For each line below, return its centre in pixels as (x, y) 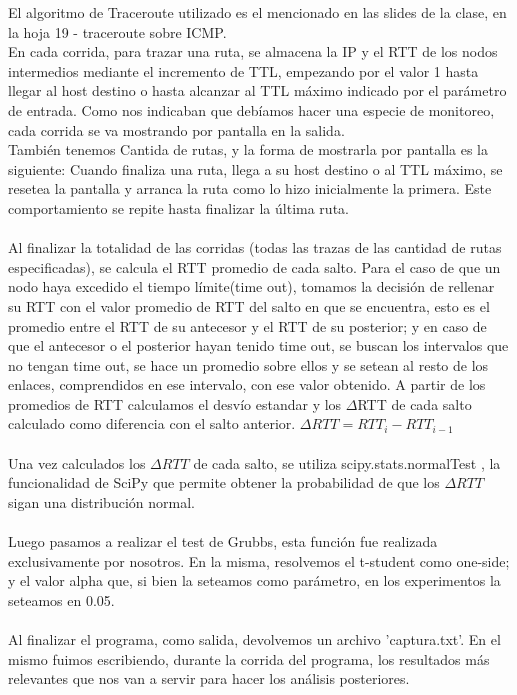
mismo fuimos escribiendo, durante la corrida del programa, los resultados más (249, 658)
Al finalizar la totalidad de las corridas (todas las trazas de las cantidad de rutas (255, 247)
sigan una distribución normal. (101, 501)
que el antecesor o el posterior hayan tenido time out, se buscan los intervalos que (258, 345)
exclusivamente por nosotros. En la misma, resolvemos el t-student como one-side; (259, 560)
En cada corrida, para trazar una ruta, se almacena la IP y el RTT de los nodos (253, 51)
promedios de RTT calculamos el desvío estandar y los (175, 403)
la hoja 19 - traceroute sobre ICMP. (117, 31)
